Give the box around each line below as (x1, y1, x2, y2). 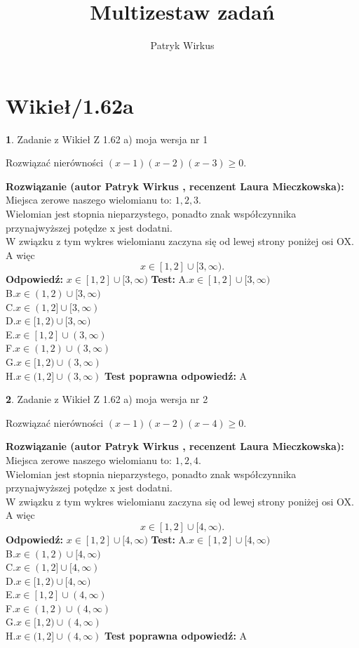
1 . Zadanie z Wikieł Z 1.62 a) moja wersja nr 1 (6, 131, 208, 146)
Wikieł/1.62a (6, 91, 134, 119)
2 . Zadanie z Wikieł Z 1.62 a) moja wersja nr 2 (6, 392, 208, 406)
